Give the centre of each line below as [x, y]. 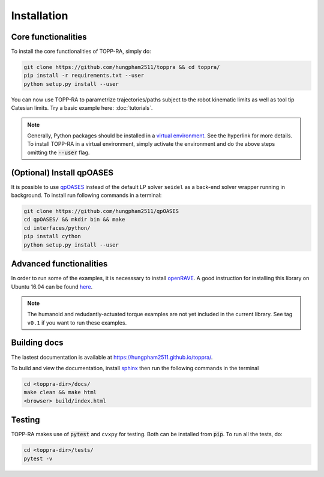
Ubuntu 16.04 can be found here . [52, 286]
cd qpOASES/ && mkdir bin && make [74, 220]
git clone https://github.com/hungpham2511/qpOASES [101, 211]
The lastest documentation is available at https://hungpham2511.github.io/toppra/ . [112, 357]
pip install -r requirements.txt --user [84, 76]
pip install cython [52, 236]
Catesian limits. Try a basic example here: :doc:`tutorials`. [82, 108]
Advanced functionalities [59, 264]
